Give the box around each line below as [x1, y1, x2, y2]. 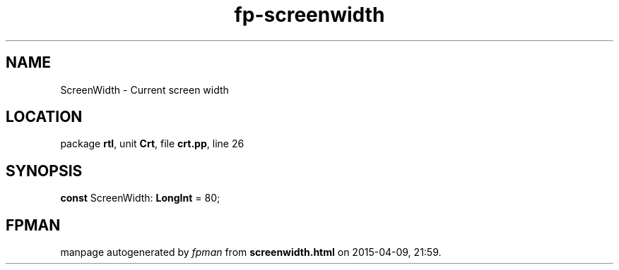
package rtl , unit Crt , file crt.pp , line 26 [60, 137, 244, 150]
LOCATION [6, 108, 83, 126]
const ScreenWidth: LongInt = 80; [60, 192, 220, 204]
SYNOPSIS [6, 161, 83, 180]
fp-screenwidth [234, 3, 385, 27]
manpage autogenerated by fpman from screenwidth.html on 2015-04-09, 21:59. [60, 246, 442, 259]
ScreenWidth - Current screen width [60, 83, 229, 96]
